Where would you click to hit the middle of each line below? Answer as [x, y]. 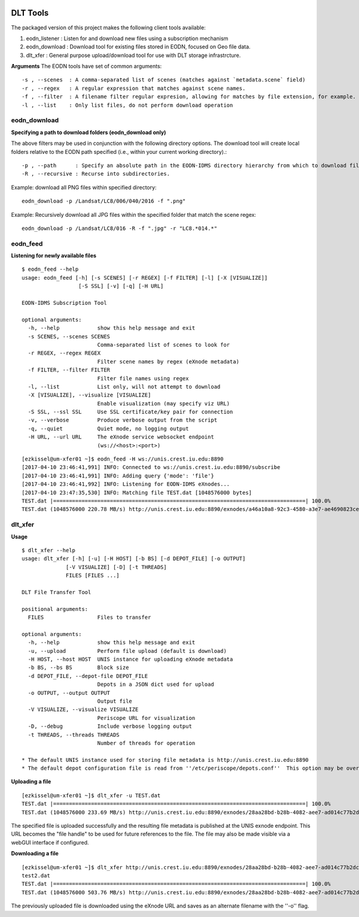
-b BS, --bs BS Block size [78, 668]
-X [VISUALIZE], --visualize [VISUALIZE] [89, 395]
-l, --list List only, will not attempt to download [124, 387]
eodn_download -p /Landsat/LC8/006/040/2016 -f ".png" [104, 201]
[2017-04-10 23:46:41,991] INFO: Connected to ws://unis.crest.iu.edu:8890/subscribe [151, 467]
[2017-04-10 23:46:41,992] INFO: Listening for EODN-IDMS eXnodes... [126, 484]
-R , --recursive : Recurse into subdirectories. [96, 174]
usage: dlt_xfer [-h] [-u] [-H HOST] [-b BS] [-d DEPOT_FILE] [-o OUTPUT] [134, 559]
